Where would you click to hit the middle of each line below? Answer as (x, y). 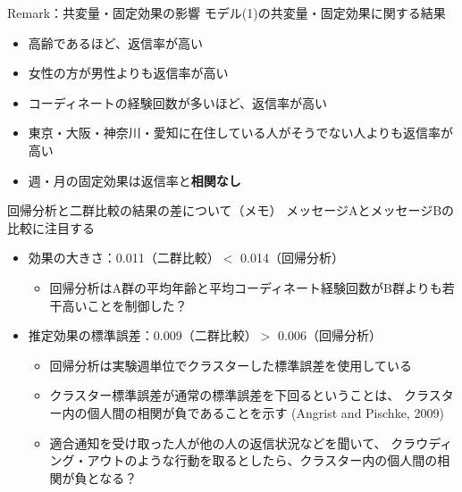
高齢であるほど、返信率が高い (115, 42)
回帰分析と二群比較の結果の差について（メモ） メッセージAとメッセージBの (231, 210)
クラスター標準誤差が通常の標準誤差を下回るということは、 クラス (245, 395)
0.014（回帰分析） (292, 258)
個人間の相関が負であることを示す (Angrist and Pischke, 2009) (265, 412)
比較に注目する (51, 227)
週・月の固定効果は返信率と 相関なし (134, 180)
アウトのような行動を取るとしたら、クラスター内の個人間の (262, 460)
